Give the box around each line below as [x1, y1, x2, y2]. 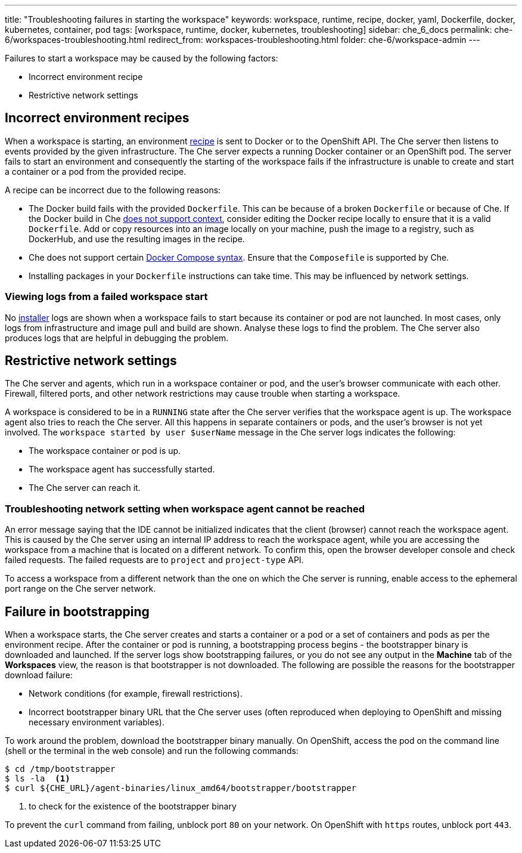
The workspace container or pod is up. [29, 446, 181, 456]
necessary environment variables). [29, 717, 164, 728]
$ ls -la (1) [5, 774, 70, 784]
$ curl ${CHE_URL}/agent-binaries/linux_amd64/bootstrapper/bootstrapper [5, 783, 357, 793]
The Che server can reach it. [29, 483, 141, 493]
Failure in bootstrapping [5, 604, 150, 619]
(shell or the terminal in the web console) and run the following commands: [5, 746, 299, 756]
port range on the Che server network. [5, 583, 156, 594]
